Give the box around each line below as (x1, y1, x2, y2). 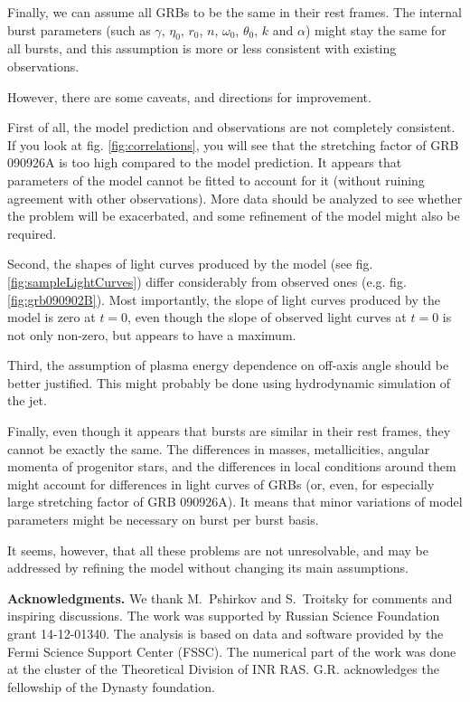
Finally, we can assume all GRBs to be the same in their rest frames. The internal (7, 3, 462, 21)
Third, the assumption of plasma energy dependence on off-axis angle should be (7, 356, 449, 375)
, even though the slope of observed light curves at (127, 308, 407, 327)
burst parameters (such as (7, 20, 151, 39)
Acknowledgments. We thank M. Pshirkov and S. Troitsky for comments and (7, 588, 453, 607)
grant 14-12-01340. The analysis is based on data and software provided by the (7, 624, 444, 643)
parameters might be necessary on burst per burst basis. (7, 510, 319, 529)
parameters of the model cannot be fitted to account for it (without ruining (7, 170, 425, 189)
